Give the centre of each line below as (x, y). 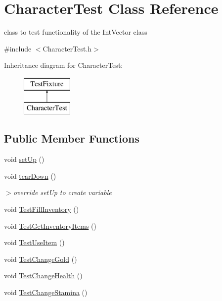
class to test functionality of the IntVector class (76, 32)
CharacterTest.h (67, 48)
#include (18, 48)
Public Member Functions (72, 138)
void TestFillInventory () (42, 209)
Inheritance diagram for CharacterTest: (64, 65)
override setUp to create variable (62, 192)
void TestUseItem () (34, 242)
